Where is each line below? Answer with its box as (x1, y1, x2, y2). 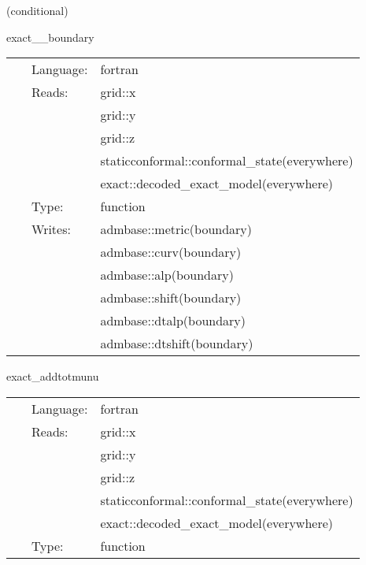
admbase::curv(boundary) (100, 243, 242, 262)
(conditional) (6, 2, 68, 18)
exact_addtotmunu (6, 368, 99, 385)
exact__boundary (6, 28, 94, 45)
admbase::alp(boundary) (100, 266, 234, 284)
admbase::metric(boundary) (100, 220, 253, 239)
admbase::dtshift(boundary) (100, 334, 253, 353)
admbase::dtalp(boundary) (100, 311, 246, 330)
